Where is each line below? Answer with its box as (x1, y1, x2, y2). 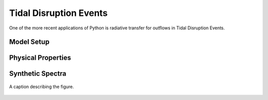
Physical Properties (9, 54, 71, 62)
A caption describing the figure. (9, 84, 74, 90)
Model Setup (9, 38, 50, 46)
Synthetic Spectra (9, 70, 67, 78)
